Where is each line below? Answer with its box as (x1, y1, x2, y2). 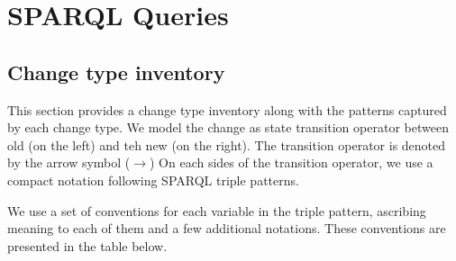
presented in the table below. (7, 236, 168, 255)
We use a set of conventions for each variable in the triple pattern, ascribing (7, 201, 426, 220)
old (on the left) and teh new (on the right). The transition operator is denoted (7, 135, 446, 154)
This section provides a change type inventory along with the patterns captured (7, 100, 447, 119)
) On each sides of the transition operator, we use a (150, 153, 433, 172)
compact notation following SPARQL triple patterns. (7, 170, 299, 189)
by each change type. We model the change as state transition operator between (7, 118, 449, 137)
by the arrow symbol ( (7, 153, 131, 172)
